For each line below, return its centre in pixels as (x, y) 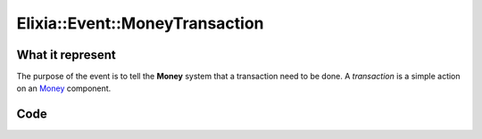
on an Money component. (64, 88)
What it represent (66, 55)
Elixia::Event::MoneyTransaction (140, 23)
